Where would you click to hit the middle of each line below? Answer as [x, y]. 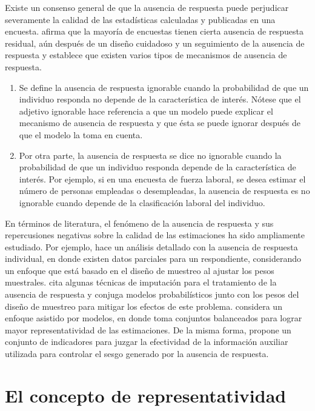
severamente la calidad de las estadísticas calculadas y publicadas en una [140, 19]
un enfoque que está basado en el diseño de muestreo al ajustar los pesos [140, 270]
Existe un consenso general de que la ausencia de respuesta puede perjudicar [147, 7]
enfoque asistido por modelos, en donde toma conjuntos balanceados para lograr [154, 318]
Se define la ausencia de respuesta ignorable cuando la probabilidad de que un [164, 87]
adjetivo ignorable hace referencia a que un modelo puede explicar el [146, 111]
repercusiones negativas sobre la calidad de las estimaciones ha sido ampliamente [155, 235]
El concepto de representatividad [146, 395]
